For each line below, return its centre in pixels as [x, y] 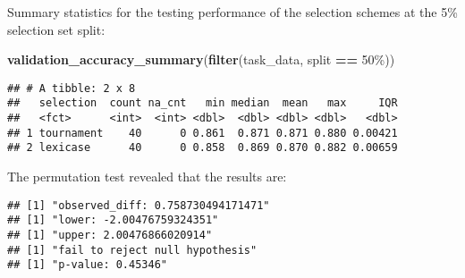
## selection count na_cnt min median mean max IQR [203, 103]
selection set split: [56, 29]
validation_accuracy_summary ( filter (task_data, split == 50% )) [201, 59]
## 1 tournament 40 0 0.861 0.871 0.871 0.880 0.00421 [203, 133]
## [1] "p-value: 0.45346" [87, 265]
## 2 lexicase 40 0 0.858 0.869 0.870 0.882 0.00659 [203, 148]
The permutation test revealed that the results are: [147, 177]
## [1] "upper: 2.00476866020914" [110, 235]
